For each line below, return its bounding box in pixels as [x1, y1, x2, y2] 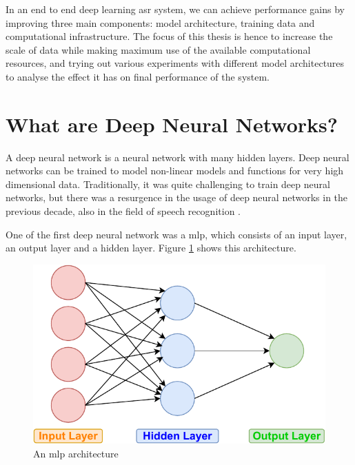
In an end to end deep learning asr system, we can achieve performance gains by [6, 2, 345, 16]
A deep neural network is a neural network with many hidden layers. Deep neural [6, 149, 349, 164]
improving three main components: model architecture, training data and [6, 15, 315, 30]
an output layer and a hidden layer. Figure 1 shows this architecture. [6, 240, 296, 255]
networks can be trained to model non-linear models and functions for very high [6, 163, 344, 178]
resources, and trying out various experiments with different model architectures [6, 56, 345, 70]
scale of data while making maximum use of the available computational [6, 42, 311, 56]
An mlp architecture [33, 446, 119, 460]
